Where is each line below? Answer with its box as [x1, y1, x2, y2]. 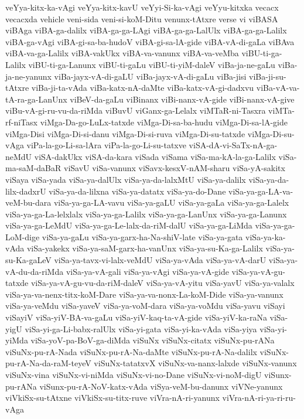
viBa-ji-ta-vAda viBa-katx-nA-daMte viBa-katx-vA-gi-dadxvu [31, 81, 254, 94]
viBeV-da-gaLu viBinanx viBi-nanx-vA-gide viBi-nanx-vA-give [70, 93, 295, 105]
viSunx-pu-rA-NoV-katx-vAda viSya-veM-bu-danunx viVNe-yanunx [39, 380, 283, 392]
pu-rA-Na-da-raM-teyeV [5, 357, 91, 369]
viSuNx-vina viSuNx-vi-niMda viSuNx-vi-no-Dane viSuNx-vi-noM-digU [5, 369, 262, 380]
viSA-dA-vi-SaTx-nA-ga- [189, 139, 278, 151]
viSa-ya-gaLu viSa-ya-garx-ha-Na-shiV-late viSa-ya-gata [42, 230, 243, 243]
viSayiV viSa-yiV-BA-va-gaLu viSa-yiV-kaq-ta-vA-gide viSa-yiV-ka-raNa [5, 311, 267, 323]
